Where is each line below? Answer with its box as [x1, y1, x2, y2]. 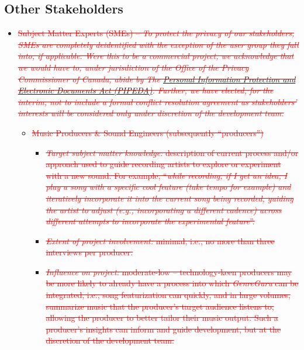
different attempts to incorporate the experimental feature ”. [46, 215, 255, 227]
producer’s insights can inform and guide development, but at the [46, 323, 281, 335]
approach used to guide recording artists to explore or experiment [46, 158, 281, 170]
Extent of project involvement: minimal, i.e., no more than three [46, 234, 275, 247]
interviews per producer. [46, 246, 133, 258]
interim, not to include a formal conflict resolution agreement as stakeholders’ [18, 95, 297, 108]
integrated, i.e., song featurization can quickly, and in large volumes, [46, 289, 291, 301]
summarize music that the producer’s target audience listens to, [46, 300, 274, 312]
